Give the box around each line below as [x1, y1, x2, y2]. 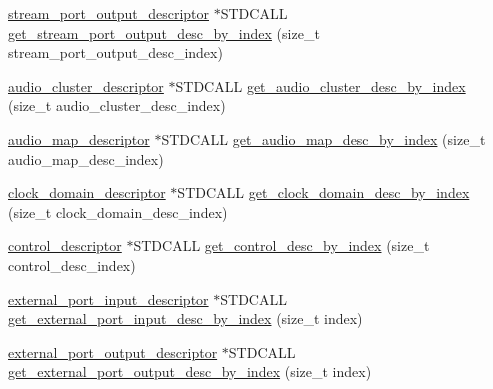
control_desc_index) [8, 254, 136, 275]
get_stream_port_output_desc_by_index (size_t [8, 22, 320, 43]
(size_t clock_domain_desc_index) [8, 201, 228, 222]
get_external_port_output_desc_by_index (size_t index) [8, 361, 372, 382]
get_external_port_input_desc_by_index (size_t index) [8, 308, 363, 329]
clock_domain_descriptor [8, 182, 166, 203]
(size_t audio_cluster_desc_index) [8, 95, 226, 116]
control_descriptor [8, 235, 122, 256]
